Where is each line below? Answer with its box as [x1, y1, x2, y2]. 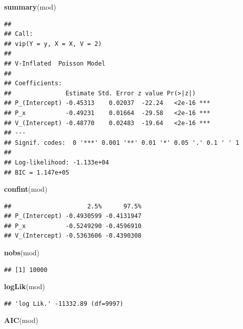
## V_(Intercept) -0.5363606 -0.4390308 [4, 232, 142, 240]
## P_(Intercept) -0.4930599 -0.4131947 [4, 212, 142, 220]
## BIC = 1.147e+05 [4, 169, 69, 176]
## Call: [4, 30, 33, 38]
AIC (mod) [4, 315, 38, 325]
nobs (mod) [4, 247, 40, 258]
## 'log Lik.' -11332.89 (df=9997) [4, 300, 124, 307]
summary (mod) [4, 2, 56, 12]
